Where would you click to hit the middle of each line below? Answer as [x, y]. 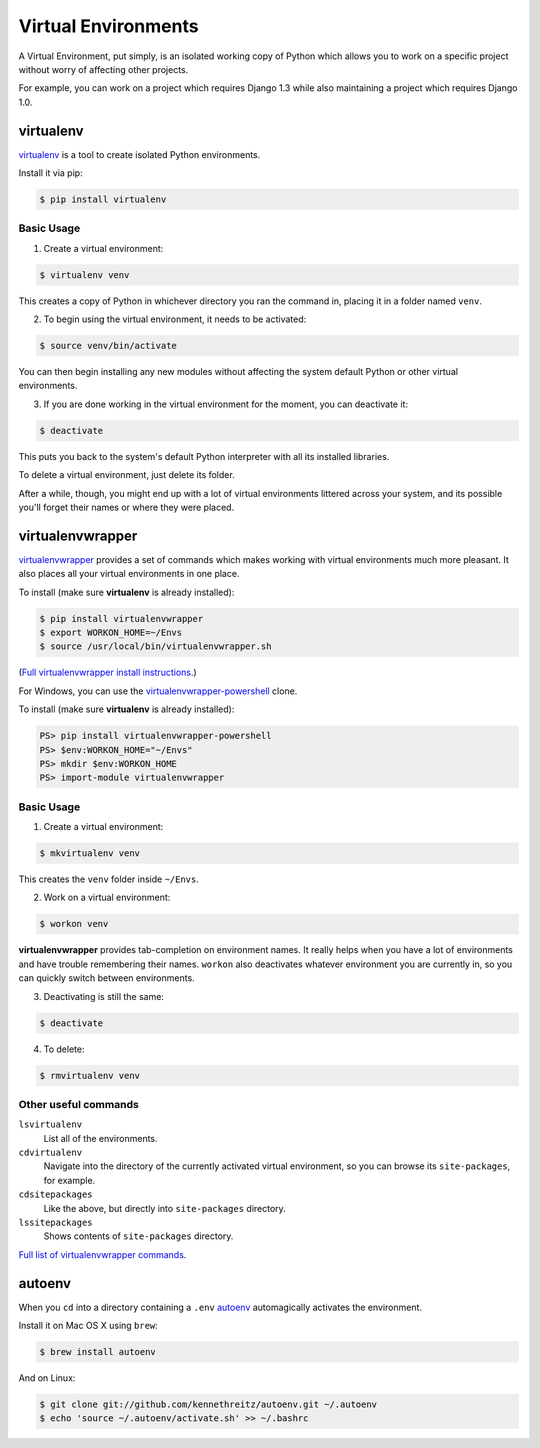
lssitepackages [56, 1223]
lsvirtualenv [50, 1124]
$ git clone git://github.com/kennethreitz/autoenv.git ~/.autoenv [208, 1404]
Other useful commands [78, 1104]
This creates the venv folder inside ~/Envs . [109, 879]
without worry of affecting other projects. [103, 69]
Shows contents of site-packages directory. [138, 1236]
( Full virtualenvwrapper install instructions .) [107, 672]
